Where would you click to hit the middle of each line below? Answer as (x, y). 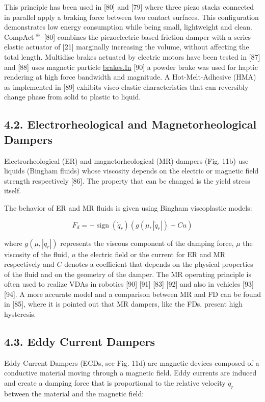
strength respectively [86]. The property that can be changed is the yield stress (127, 180)
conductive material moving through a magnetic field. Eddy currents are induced (130, 373)
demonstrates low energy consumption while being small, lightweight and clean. (128, 27)
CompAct (19, 36)
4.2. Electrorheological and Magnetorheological (130, 124)
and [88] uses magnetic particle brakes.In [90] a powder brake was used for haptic (131, 67)
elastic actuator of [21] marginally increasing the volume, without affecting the (127, 47)
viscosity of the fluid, (37, 254)
